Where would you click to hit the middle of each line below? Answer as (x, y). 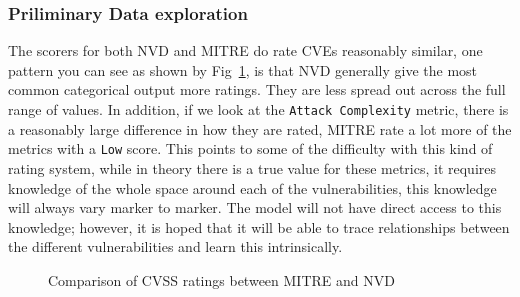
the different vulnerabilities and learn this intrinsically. (175, 246)
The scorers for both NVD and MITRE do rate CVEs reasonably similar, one (245, 50)
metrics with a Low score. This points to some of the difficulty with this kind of (250, 148)
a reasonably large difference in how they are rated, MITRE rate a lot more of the (260, 128)
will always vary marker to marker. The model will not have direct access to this (255, 207)
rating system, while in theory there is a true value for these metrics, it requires (252, 167)
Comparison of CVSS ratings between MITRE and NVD (221, 279)
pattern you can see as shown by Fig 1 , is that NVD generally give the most (243, 69)
